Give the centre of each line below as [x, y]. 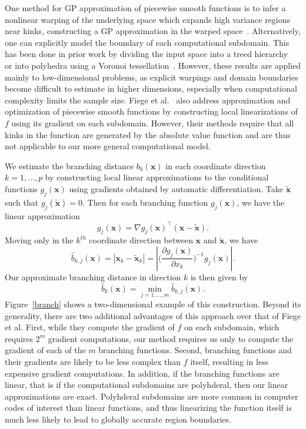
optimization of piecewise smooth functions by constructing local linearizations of [151, 111]
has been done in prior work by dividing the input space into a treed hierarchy [147, 54]
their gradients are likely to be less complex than [93, 361]
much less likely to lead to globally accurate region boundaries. [118, 419]
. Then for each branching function [145, 202]
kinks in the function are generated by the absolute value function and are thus [148, 134]
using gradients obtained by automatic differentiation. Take [176, 188]
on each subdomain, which [232, 327]
